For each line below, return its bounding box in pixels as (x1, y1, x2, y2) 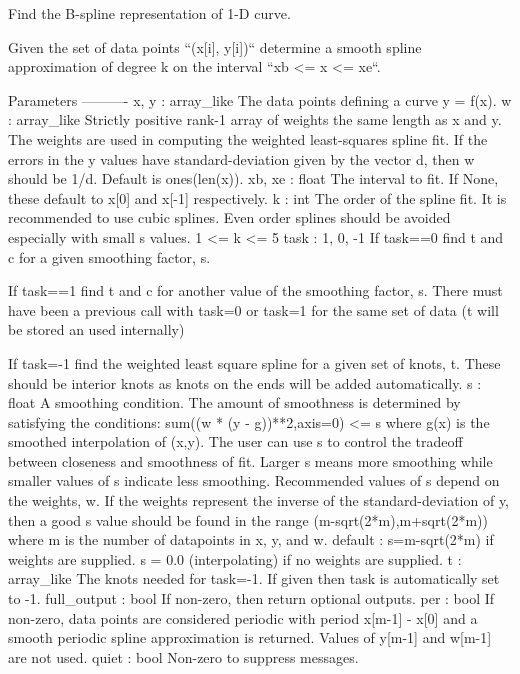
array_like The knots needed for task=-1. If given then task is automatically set (8, 568, 500, 589)
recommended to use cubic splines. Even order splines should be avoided (8, 207, 451, 228)
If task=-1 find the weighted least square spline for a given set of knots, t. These (8, 352, 501, 373)
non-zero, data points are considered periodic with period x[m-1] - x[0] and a (8, 607, 478, 628)
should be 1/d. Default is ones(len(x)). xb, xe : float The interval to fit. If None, (8, 168, 499, 189)
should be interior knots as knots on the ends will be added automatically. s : (8, 372, 482, 393)
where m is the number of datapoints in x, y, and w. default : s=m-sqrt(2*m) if (8, 529, 494, 550)
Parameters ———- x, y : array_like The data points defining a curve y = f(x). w (8, 89, 512, 110)
